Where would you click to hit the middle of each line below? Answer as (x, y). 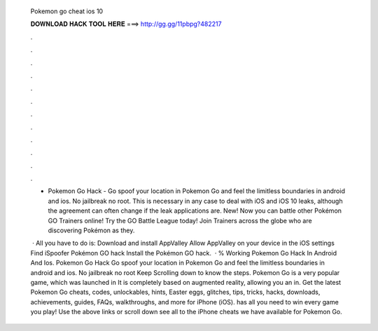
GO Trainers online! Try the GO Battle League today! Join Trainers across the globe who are (180, 220)
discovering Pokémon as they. (91, 230)
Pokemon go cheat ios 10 (67, 11)
